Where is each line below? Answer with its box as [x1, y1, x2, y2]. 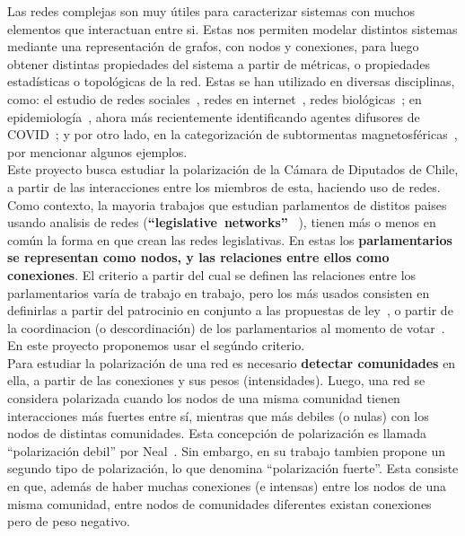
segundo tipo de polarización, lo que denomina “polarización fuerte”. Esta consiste [7, 459, 459, 478]
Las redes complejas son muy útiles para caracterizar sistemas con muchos [7, 2, 416, 20]
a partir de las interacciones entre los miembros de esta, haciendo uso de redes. [7, 177, 441, 196]
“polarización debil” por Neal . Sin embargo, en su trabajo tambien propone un [7, 441, 446, 460]
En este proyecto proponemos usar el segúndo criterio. [7, 336, 305, 355]
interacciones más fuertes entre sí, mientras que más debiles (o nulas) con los [7, 406, 429, 425]
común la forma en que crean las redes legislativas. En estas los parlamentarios [7, 230, 452, 249]
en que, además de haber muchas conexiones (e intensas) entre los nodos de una [7, 477, 447, 496]
